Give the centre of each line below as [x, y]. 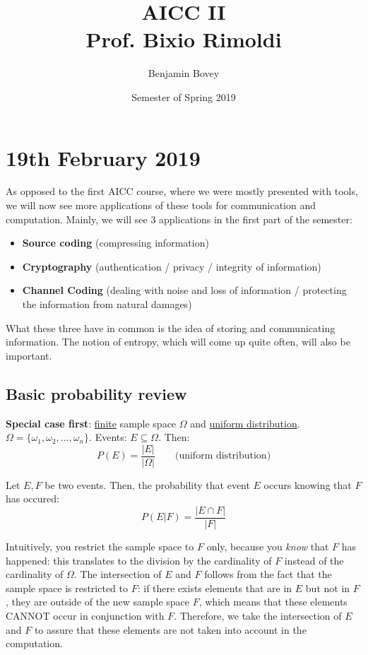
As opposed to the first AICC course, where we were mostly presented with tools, [182, 191]
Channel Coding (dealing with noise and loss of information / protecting [184, 290]
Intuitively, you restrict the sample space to [100, 547]
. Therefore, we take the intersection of [258, 616]
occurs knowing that [308, 484]
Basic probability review [96, 393]
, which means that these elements [273, 602]
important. [29, 355]
